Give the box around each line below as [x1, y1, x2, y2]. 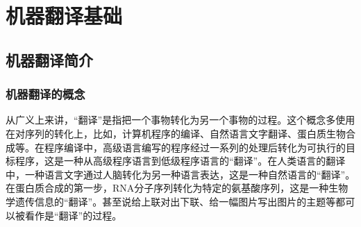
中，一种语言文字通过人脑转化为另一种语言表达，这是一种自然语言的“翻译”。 [6, 167, 355, 181]
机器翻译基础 [6, 1, 123, 30]
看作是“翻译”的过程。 [24, 208, 122, 222]
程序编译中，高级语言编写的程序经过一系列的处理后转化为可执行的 [44, 140, 346, 154]
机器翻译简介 [6, 49, 93, 70]
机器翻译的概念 [6, 85, 85, 103]
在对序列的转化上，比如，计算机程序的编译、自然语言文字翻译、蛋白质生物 [6, 126, 346, 140]
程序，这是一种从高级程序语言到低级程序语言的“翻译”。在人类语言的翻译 [15, 153, 346, 168]
